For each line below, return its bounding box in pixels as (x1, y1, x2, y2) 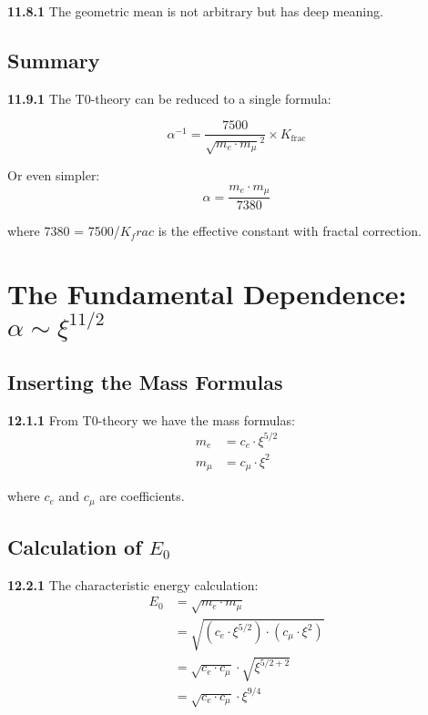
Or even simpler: (7, 166, 100, 185)
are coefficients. (99, 486, 185, 506)
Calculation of (7, 533, 142, 560)
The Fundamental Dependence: (7, 275, 407, 312)
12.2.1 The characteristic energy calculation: (7, 575, 259, 594)
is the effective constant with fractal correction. (158, 221, 422, 240)
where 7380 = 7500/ (7, 221, 120, 240)
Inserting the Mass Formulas (7, 367, 283, 395)
